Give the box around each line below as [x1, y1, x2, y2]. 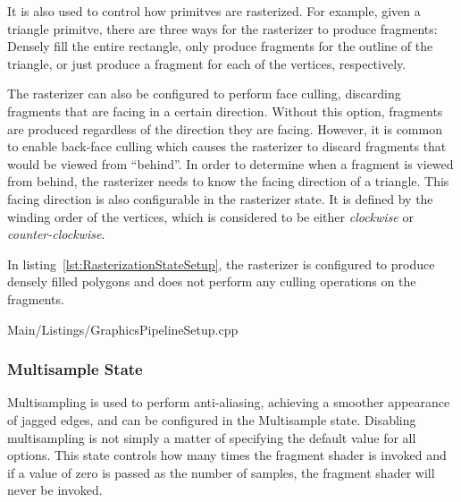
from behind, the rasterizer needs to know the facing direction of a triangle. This [7, 172, 449, 191]
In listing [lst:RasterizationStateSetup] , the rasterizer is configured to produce [7, 254, 435, 273]
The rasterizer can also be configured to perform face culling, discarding [7, 84, 401, 103]
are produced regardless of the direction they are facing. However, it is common [7, 119, 442, 138]
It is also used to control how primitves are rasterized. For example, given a [7, 2, 421, 20]
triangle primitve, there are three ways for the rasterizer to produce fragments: [7, 19, 438, 38]
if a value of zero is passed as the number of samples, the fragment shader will [7, 463, 435, 481]
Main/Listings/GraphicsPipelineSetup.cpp [7, 319, 239, 338]
